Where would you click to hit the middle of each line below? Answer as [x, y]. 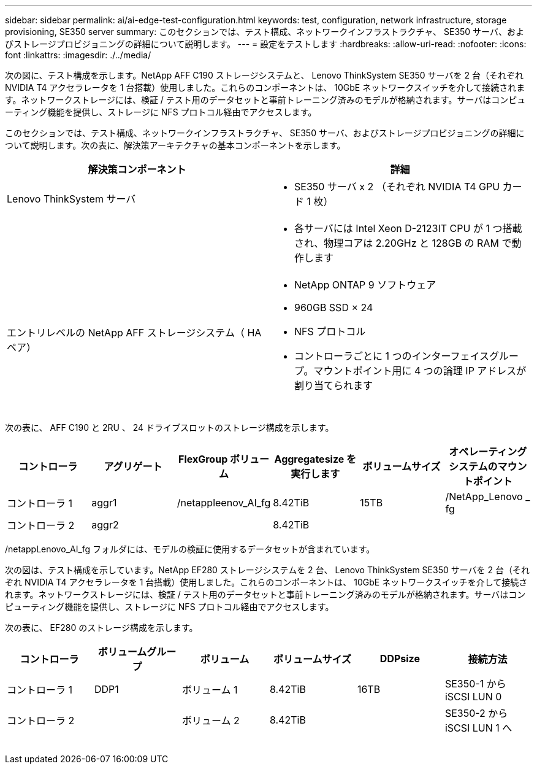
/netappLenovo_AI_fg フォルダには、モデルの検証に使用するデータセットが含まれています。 [190, 549]
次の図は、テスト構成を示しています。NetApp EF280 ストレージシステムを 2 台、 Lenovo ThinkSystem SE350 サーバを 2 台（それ [268, 570]
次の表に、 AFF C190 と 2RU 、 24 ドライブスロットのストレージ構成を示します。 [169, 427]
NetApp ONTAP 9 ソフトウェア [365, 285]
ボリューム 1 [210, 690]
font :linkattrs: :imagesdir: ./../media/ [78, 55]
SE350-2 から [476, 713]
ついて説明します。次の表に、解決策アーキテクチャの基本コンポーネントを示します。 [175, 145]
